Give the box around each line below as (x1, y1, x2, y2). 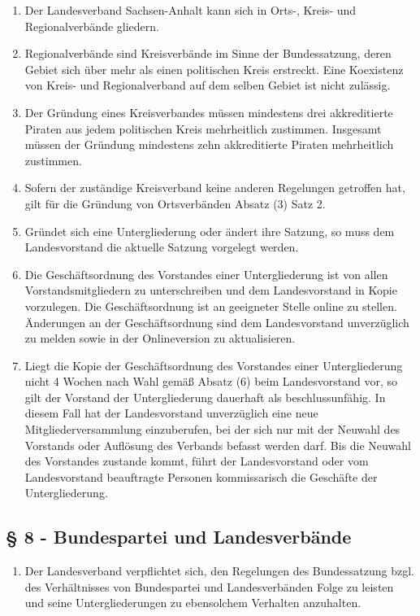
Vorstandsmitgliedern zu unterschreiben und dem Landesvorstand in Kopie (24, 282, 397, 299)
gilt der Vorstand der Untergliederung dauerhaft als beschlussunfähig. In (24, 388, 386, 405)
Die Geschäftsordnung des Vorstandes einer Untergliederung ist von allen (24, 265, 388, 282)
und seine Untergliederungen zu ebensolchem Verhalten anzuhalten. (24, 594, 362, 611)
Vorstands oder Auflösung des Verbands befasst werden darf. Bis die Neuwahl (24, 436, 411, 453)
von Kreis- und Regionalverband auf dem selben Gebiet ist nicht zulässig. (24, 76, 391, 94)
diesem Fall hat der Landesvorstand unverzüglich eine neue (24, 404, 318, 422)
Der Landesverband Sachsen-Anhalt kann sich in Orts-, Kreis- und (24, 2, 357, 18)
